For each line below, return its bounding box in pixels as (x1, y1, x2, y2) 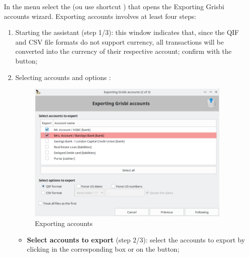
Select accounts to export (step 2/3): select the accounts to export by (27, 234, 245, 244)
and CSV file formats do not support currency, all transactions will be (15, 36, 224, 47)
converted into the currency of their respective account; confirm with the (15, 46, 232, 56)
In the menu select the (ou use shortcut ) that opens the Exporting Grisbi (4, 1, 224, 11)
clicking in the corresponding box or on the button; (27, 244, 180, 254)
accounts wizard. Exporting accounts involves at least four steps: (4, 11, 196, 21)
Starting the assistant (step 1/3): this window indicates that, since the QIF (15, 27, 239, 37)
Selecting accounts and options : (15, 72, 111, 82)
